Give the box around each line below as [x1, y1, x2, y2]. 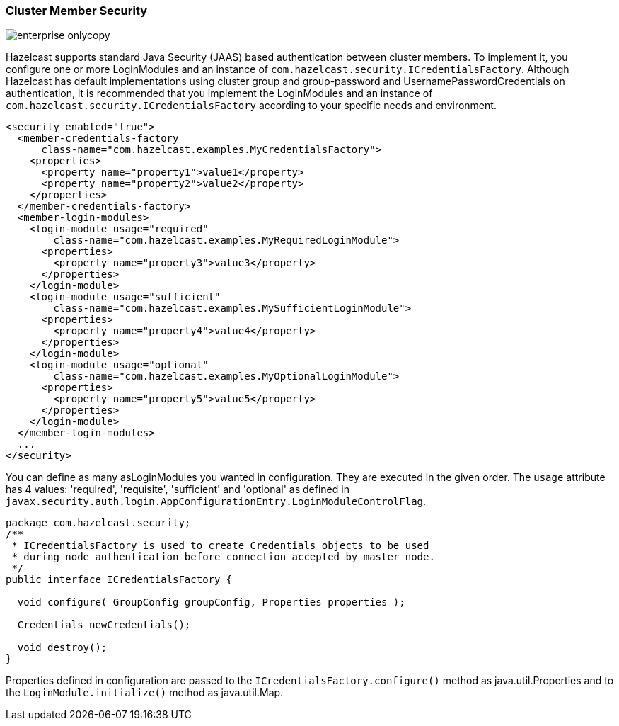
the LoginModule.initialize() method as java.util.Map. [6, 686, 284, 699]
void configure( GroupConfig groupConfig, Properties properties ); [17, 596, 405, 608]
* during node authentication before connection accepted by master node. [11, 551, 435, 563]
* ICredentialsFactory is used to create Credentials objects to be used [11, 540, 429, 552]
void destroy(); [17, 642, 108, 654]
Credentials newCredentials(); [17, 619, 191, 631]
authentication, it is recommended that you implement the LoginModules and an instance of [6, 87, 433, 100]
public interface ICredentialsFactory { [6, 574, 233, 586]
